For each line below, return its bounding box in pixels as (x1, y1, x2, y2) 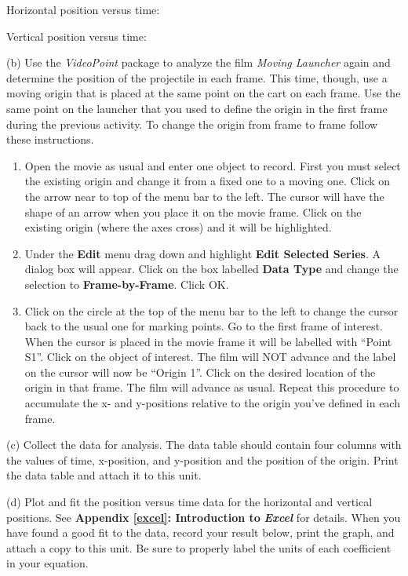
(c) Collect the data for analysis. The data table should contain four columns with (6, 436, 402, 453)
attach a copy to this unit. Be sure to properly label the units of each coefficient (6, 539, 392, 556)
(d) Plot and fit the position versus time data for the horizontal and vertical (6, 494, 373, 510)
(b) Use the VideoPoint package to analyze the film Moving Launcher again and (6, 54, 391, 71)
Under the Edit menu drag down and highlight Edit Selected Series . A (24, 245, 381, 261)
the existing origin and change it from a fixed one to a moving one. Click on (24, 173, 391, 189)
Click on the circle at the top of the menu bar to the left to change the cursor (24, 302, 399, 319)
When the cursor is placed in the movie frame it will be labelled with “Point (24, 333, 392, 349)
